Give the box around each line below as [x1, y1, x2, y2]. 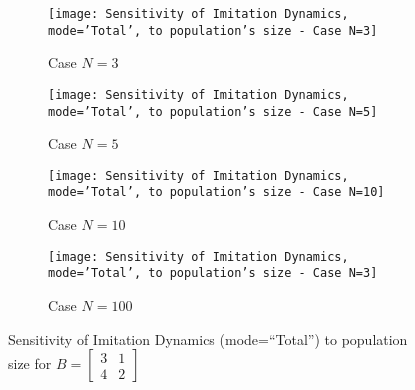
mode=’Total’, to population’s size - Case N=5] [48, 104, 378, 119]
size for [8, 353, 52, 374]
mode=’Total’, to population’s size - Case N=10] [48, 185, 385, 200]
